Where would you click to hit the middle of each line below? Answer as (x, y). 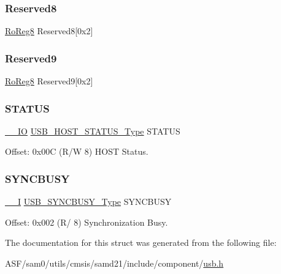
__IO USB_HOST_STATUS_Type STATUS (93, 131)
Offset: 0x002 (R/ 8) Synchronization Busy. (87, 222)
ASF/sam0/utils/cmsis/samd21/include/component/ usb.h (114, 263)
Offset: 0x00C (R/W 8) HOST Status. (77, 151)
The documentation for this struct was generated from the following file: (141, 243)
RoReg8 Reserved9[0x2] (49, 81)
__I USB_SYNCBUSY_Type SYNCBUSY (88, 202)
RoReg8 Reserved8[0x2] (49, 31)
